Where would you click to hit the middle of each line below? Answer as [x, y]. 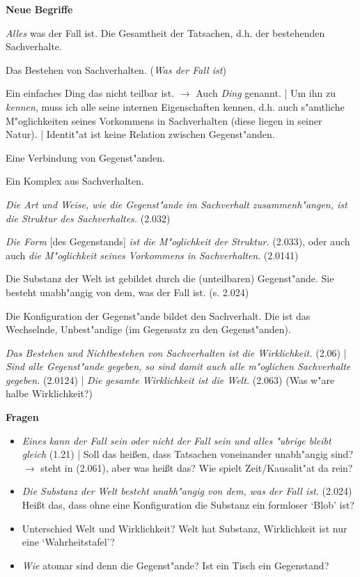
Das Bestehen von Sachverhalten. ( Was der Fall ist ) [116, 69]
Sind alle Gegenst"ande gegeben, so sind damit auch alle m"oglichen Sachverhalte [178, 366]
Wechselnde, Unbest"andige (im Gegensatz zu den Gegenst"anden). [148, 329]
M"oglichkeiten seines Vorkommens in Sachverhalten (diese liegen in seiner [164, 120]
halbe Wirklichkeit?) [49, 393]
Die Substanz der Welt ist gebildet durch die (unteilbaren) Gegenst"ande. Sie [170, 278]
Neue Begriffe [39, 9]
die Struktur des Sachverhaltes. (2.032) [88, 218]
